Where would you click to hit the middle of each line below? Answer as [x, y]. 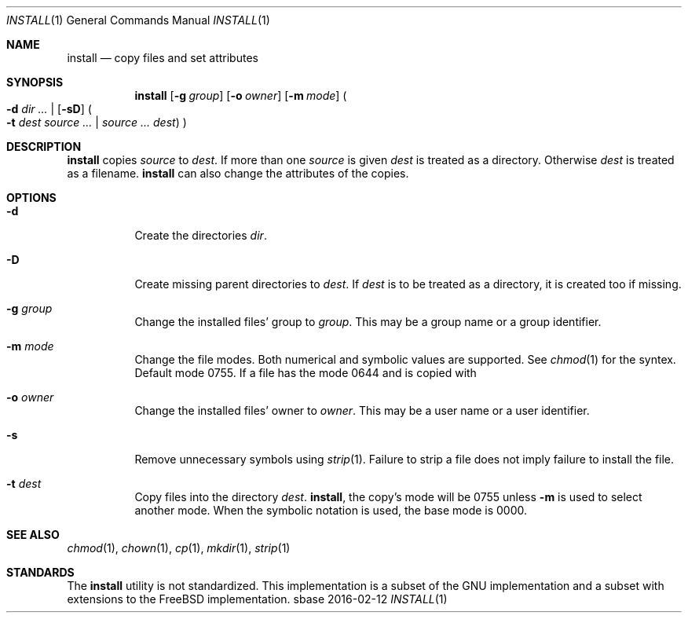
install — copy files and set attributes [163, 58]
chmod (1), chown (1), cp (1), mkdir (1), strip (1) [179, 548]
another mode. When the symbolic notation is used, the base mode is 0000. [331, 510]
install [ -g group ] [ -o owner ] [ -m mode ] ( [241, 95]
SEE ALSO [33, 535]
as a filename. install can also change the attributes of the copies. [238, 173]
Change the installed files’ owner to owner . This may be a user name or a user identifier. [362, 410]
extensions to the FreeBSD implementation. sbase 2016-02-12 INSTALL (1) [257, 599]
